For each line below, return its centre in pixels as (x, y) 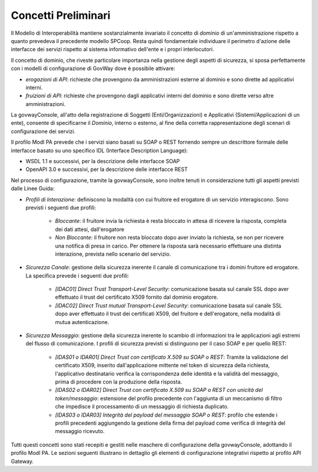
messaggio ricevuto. (80, 431)
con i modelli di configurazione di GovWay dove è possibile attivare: (93, 68)
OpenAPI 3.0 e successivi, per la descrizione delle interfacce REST (107, 169)
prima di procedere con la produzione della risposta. (119, 382)
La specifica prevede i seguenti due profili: (77, 275)
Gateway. (22, 461)
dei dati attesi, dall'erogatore (90, 229)
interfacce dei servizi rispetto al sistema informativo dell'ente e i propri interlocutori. (112, 49)
